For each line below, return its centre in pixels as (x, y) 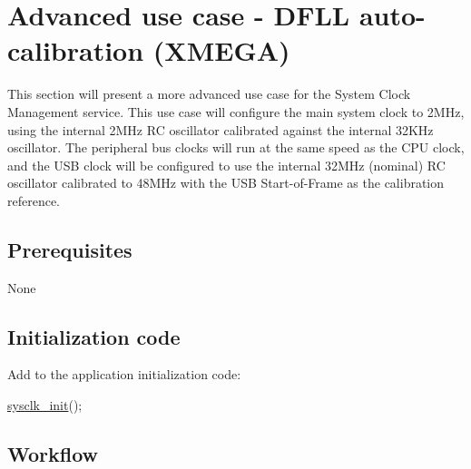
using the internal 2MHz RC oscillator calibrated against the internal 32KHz (221, 129)
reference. (34, 200)
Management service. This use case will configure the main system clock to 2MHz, (236, 111)
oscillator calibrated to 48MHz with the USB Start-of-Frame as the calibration (226, 183)
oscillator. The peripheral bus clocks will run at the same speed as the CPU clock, (236, 147)
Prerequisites (70, 249)
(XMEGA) (221, 50)
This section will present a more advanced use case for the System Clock (209, 94)
